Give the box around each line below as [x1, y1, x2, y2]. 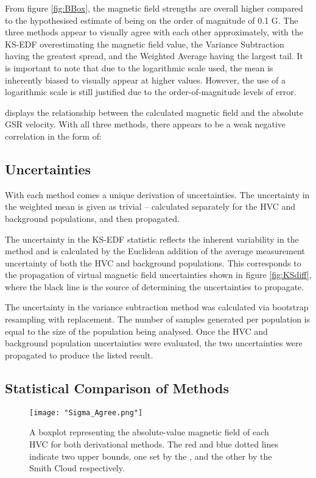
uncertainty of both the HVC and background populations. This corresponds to [5, 256, 301, 269]
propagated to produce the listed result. [5, 348, 153, 361]
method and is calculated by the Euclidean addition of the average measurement [5, 244, 305, 257]
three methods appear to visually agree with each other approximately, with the [5, 26, 303, 38]
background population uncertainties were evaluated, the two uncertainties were [5, 337, 303, 349]
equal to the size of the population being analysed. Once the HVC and [5, 324, 268, 337]
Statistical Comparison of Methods [5, 378, 229, 397]
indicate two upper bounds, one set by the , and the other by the [29, 449, 272, 462]
